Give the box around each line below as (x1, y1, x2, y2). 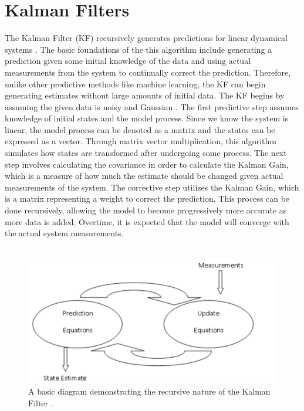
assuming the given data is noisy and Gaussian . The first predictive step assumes (5, 100, 299, 113)
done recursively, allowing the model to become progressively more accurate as (5, 204, 287, 216)
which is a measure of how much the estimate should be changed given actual (5, 169, 283, 182)
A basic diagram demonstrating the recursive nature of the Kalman (28, 385, 271, 397)
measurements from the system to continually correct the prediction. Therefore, (5, 66, 291, 78)
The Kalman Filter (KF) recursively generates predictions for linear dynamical (5, 32, 288, 44)
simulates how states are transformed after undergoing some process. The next (5, 147, 287, 159)
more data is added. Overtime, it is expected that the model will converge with (5, 215, 289, 227)
